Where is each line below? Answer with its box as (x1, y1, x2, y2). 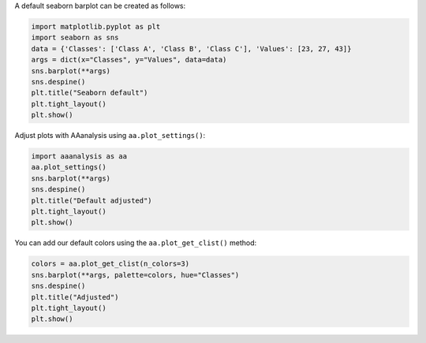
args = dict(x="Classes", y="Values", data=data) (31, 55, 227, 65)
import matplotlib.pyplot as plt (31, 22, 161, 31)
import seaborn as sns (31, 33, 119, 43)
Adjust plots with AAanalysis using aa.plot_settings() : (14, 131, 206, 140)
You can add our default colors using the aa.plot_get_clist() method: (14, 238, 256, 248)
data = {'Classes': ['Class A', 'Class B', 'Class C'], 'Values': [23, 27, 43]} (31, 44, 352, 53)
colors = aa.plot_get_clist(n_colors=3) (31, 259, 189, 268)
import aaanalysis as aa (31, 152, 128, 161)
